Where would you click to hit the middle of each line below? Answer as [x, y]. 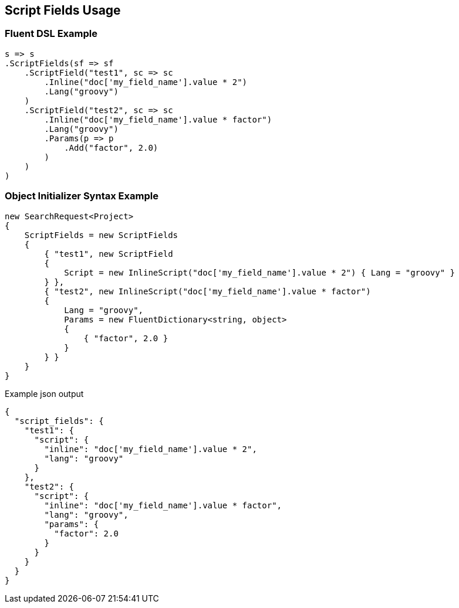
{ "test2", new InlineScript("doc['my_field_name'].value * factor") [207, 291]
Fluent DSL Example [51, 34]
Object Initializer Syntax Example [82, 196]
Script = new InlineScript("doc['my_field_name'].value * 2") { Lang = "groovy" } [260, 272]
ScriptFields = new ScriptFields [101, 235]
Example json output [44, 393]
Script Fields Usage [63, 10]
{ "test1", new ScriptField [109, 254]
